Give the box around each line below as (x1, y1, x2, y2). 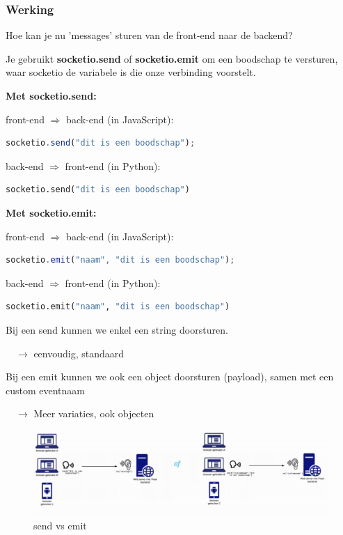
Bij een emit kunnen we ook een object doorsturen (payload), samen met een (6, 369, 334, 384)
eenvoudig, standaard (33, 346, 125, 360)
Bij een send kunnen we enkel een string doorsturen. (6, 322, 228, 336)
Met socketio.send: (6, 88, 97, 102)
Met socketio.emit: (6, 205, 97, 219)
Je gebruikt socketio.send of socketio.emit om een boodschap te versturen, (6, 51, 338, 65)
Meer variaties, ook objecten (33, 406, 154, 421)
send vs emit (33, 518, 87, 533)
